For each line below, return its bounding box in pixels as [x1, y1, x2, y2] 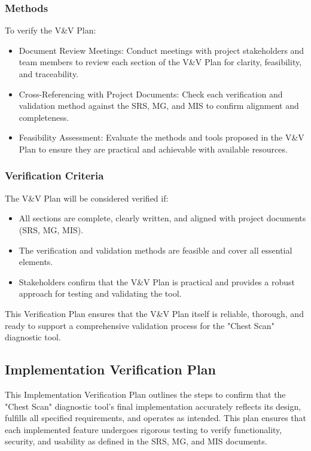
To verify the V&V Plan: [5, 24, 96, 36]
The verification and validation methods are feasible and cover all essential [19, 243, 292, 256]
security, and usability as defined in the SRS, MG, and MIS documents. [5, 435, 267, 447]
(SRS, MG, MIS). [19, 223, 84, 236]
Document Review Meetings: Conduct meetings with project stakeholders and [19, 44, 304, 56]
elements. [19, 255, 53, 268]
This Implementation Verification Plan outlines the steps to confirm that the [5, 388, 286, 400]
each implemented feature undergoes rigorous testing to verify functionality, [5, 423, 282, 435]
